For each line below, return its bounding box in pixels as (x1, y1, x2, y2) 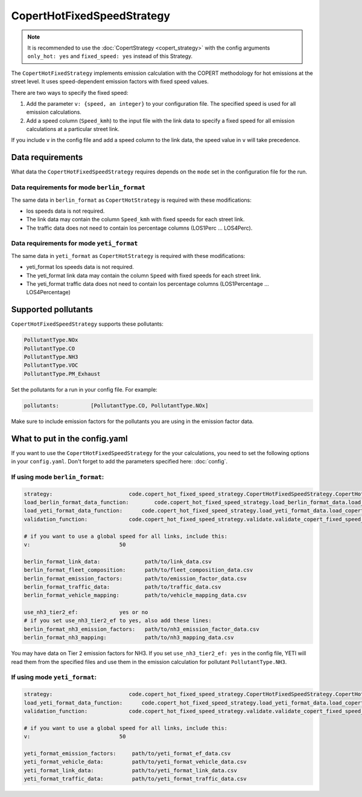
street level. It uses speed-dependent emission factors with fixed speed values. (11, 78, 209, 85)
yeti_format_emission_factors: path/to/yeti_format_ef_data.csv (24, 750, 231, 757)
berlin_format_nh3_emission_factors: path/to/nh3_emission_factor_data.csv (24, 625, 259, 633)
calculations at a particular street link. (26, 126, 120, 133)
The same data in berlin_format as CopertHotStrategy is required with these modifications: (11, 196, 252, 204)
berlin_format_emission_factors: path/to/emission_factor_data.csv (24, 575, 247, 582)
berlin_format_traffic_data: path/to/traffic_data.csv (24, 583, 221, 590)
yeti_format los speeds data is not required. (26, 263, 134, 271)
